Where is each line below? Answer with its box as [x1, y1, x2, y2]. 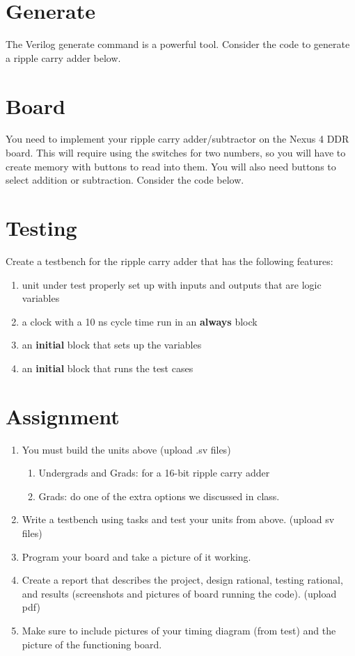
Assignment [6, 401, 120, 430]
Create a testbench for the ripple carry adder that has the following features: [6, 253, 333, 268]
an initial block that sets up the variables [22, 337, 202, 352]
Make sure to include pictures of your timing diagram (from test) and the [22, 623, 336, 637]
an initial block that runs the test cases [22, 360, 194, 375]
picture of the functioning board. [22, 637, 162, 651]
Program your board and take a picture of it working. [22, 549, 251, 563]
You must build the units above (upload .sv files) [22, 442, 231, 456]
